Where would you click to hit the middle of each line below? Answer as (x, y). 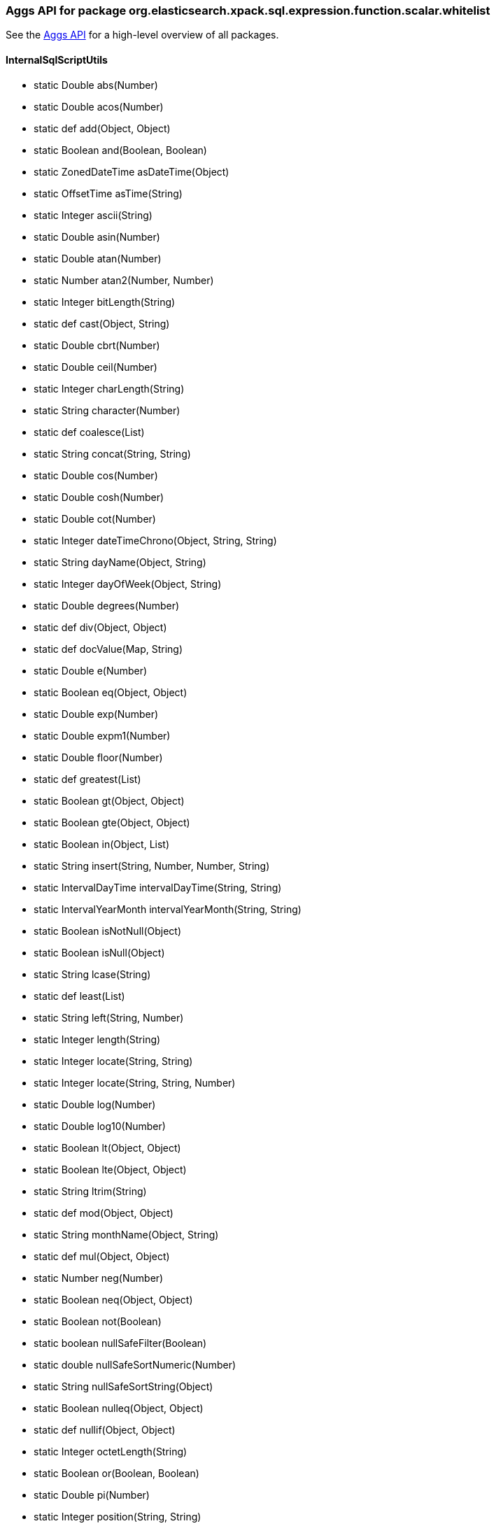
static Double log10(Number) (100, 1126)
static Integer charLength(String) (109, 388)
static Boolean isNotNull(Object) (108, 931)
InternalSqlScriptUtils (57, 59)
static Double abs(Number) (96, 85)
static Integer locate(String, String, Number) (135, 1082)
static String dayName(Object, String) (120, 562)
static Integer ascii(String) (93, 215)
